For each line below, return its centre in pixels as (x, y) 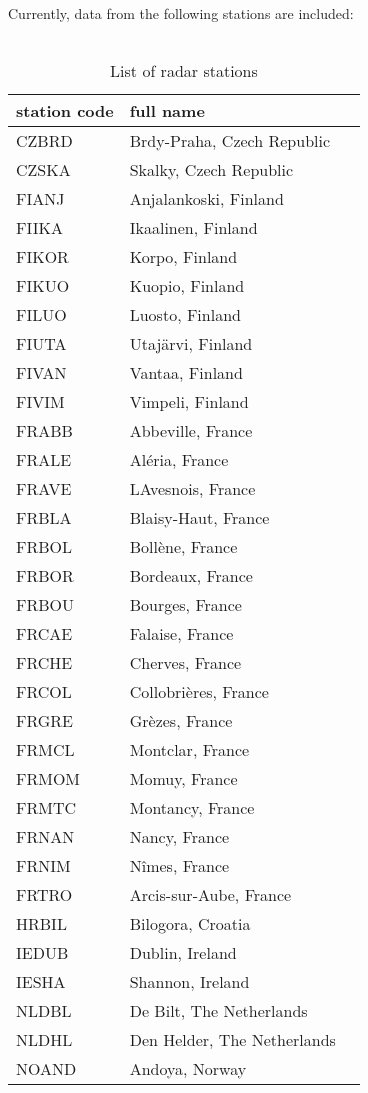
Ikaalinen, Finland (193, 228)
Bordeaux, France (191, 576)
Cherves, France (185, 663)
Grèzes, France (181, 721)
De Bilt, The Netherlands (218, 1011)
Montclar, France (189, 750)
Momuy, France (183, 779)
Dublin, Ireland (183, 953)
